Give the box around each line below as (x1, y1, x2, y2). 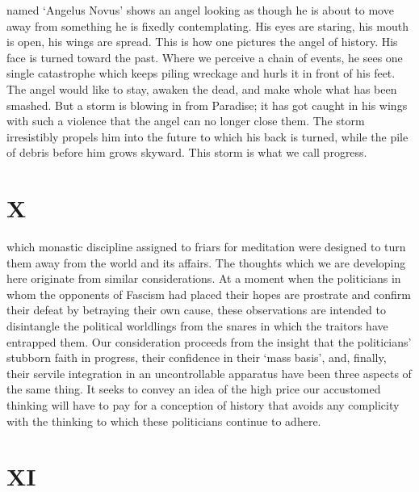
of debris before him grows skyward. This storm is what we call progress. (6, 144, 367, 161)
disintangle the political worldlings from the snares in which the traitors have (6, 317, 388, 334)
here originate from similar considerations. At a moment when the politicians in (6, 270, 401, 287)
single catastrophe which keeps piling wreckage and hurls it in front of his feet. (6, 65, 396, 82)
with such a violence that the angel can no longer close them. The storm (6, 112, 365, 129)
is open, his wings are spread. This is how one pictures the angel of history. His (6, 33, 398, 50)
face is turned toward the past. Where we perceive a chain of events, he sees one (6, 48, 403, 65)
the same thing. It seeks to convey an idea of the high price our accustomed (6, 381, 381, 397)
